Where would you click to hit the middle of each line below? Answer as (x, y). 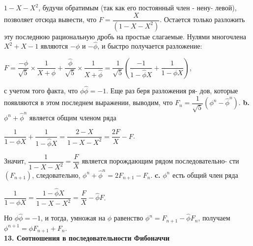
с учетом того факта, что (41, 91)
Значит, (15, 161)
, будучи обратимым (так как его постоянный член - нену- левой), (138, 7)
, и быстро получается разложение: (150, 46)
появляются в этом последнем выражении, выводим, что (88, 102)
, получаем (214, 218)
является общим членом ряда (73, 117)
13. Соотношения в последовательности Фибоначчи (87, 238)
